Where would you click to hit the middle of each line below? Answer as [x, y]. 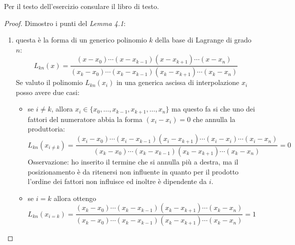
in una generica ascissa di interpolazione [178, 82]
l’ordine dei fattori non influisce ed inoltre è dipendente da [117, 181]
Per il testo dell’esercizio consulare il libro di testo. [81, 6]
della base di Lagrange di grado [203, 40]
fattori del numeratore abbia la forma [85, 119]
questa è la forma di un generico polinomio [81, 40]
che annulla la [214, 119]
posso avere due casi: [47, 92]
